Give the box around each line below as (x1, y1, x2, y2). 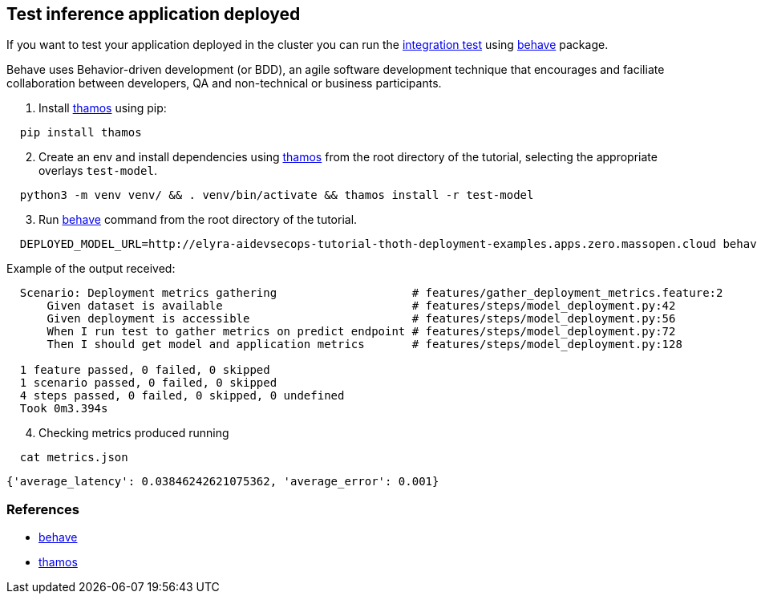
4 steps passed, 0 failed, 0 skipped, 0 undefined (19, 389, 345, 403)
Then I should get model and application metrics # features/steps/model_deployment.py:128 (47, 338, 682, 351)
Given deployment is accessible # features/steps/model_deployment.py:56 (47, 312, 676, 326)
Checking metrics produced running (38, 426, 229, 440)
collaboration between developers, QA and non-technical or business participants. (6, 76, 442, 91)
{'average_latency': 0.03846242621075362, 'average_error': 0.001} (6, 475, 439, 489)
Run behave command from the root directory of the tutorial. (38, 213, 358, 227)
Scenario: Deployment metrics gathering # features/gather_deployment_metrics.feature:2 (19, 286, 723, 300)
